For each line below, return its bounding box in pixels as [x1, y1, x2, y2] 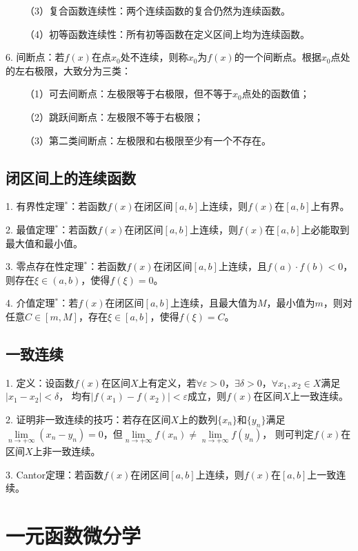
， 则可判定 [262, 426, 314, 441]
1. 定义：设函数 [6, 375, 74, 389]
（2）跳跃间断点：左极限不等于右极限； [24, 109, 203, 124]
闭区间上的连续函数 [6, 166, 136, 188]
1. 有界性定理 [6, 199, 65, 213]
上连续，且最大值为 [170, 296, 257, 310]
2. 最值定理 [6, 222, 55, 236]
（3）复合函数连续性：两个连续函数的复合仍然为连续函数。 [24, 3, 290, 17]
